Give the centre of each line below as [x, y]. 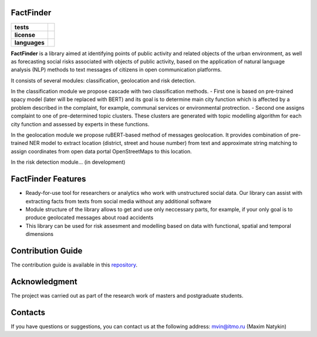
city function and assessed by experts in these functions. [80, 124]
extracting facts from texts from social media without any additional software [118, 201]
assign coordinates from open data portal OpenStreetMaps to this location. [101, 151]
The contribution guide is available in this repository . [74, 265]
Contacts [28, 312]
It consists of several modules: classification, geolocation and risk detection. [103, 80]
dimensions [40, 234]
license [25, 35]
